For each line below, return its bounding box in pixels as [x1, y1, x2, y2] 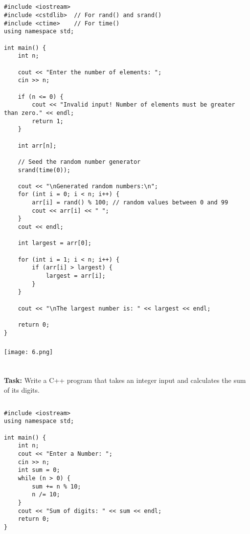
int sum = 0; [18, 467, 60, 474]
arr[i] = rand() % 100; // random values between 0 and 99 [32, 199, 228, 206]
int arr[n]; [18, 142, 57, 149]
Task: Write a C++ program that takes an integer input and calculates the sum [4, 375, 246, 385]
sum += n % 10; [32, 483, 81, 490]
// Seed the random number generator [18, 158, 141, 165]
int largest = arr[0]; [18, 240, 91, 247]
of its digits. [4, 384, 40, 395]
